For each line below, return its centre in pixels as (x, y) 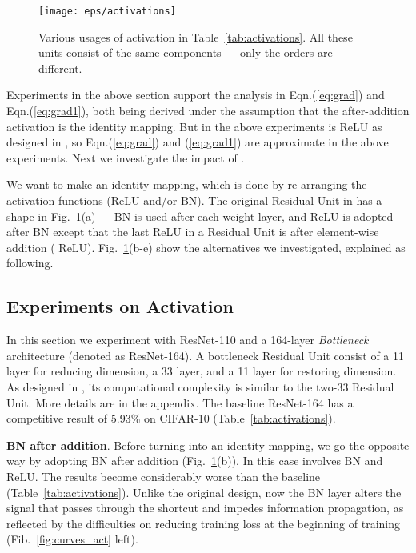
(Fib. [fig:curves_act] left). (72, 539)
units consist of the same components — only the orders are (186, 52)
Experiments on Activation (120, 306)
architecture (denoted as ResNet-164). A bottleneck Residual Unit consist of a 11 (206, 355)
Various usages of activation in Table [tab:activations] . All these (196, 36)
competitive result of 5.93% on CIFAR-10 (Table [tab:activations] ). (171, 418)
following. (30, 263)
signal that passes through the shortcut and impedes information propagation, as (205, 508)
